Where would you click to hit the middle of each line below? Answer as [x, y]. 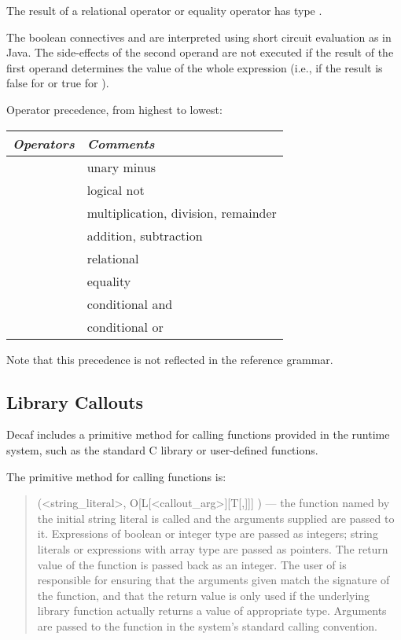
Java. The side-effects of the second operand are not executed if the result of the [200, 52]
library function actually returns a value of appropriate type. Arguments [212, 611]
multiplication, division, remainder [182, 212]
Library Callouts [75, 401]
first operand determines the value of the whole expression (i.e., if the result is [195, 67]
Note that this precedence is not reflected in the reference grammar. [170, 359]
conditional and [130, 303]
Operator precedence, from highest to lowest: [114, 109]
